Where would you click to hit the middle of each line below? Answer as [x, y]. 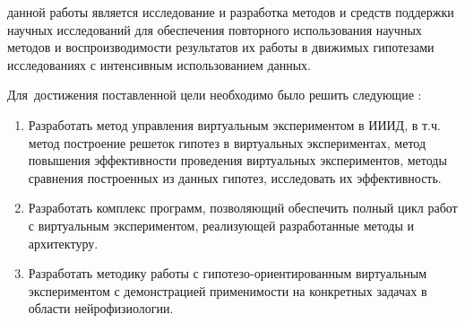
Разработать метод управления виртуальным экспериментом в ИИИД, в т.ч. [234, 124]
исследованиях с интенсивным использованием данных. [159, 64]
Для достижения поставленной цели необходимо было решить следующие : [215, 95]
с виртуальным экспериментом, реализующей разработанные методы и [221, 225]
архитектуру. [63, 243]
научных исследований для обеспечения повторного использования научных [215, 29]
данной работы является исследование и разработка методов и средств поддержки [231, 12]
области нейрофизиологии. [101, 308]
